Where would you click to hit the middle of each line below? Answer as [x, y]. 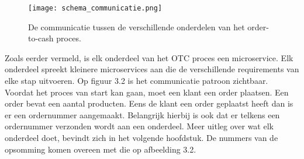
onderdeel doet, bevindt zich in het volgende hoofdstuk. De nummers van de [141, 137]
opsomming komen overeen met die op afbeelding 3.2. [101, 149]
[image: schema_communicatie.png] [95, 8]
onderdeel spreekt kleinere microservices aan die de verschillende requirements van [152, 69]
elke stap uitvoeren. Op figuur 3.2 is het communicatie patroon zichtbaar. [137, 81]
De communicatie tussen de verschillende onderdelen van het [137, 27]
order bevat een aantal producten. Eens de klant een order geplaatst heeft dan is [149, 103]
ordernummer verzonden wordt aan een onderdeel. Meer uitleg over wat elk [139, 126]
